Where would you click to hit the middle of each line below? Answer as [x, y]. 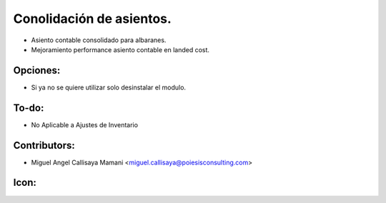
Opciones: [37, 70]
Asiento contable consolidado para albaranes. [99, 40]
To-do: [29, 108]
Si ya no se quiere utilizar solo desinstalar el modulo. [108, 87]
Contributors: [44, 145]
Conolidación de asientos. [92, 19]
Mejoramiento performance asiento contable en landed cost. [120, 49]
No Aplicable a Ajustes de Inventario [85, 124]
